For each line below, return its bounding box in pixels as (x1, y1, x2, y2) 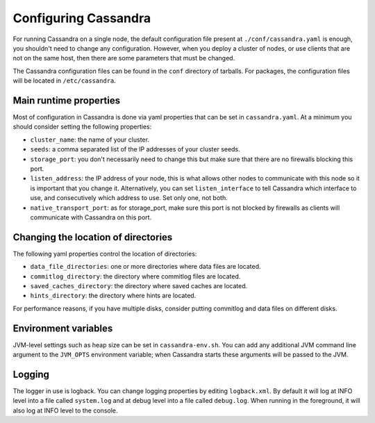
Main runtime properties (12, 94, 121, 106)
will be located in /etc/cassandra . (12, 76, 116, 85)
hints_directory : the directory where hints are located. (30, 292, 197, 300)
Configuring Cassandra (12, 10, 151, 26)
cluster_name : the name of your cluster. (30, 135, 149, 144)
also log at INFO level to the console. (12, 406, 118, 415)
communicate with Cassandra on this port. (30, 213, 152, 222)
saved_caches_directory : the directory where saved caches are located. (30, 282, 248, 290)
